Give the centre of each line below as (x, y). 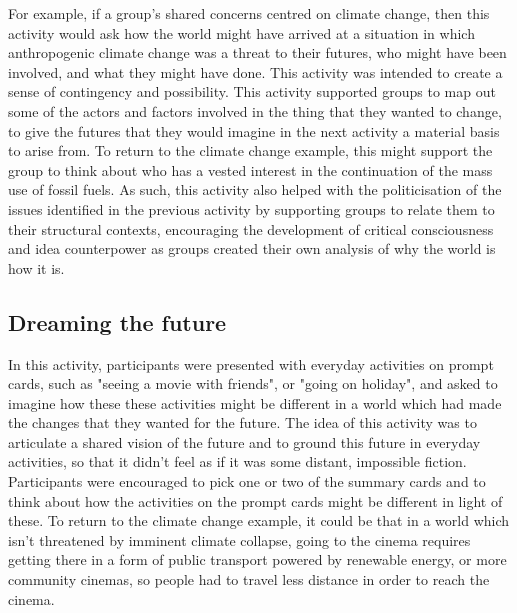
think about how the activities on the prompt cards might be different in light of (255, 500)
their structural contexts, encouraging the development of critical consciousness (251, 228)
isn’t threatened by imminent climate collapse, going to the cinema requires (239, 539)
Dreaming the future (117, 321)
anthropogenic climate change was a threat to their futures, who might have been (257, 52)
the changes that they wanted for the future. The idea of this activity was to (242, 422)
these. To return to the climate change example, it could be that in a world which (259, 520)
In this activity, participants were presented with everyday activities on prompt (251, 363)
